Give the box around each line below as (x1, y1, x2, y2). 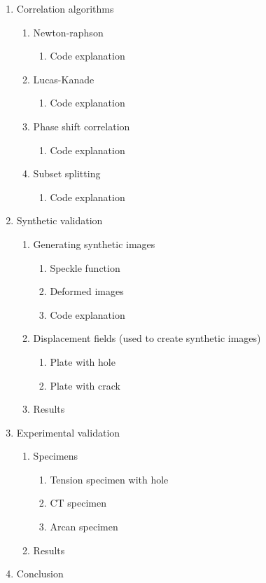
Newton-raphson (33, 25, 104, 39)
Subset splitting (33, 166, 101, 181)
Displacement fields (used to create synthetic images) (33, 331, 261, 345)
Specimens (33, 448, 78, 463)
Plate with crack (50, 378, 120, 392)
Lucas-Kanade (33, 71, 94, 86)
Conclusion (16, 566, 64, 581)
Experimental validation (16, 425, 120, 439)
